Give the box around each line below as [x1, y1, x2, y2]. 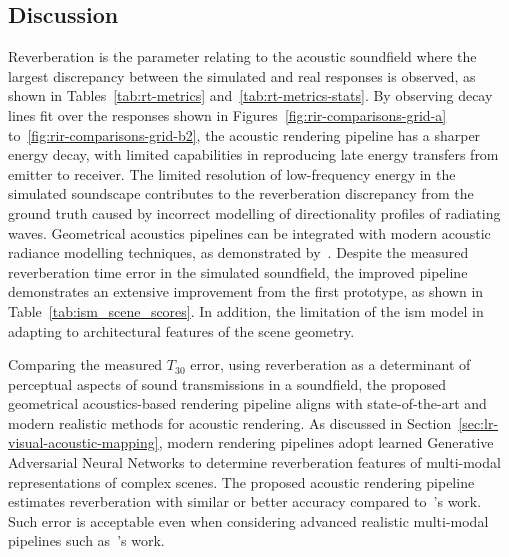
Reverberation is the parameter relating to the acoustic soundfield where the [8, 46, 477, 67]
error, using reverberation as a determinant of [190, 354, 471, 375]
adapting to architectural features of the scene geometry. [8, 320, 355, 341]
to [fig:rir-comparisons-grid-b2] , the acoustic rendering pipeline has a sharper [8, 124, 481, 145]
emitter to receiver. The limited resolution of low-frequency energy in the [8, 163, 456, 184]
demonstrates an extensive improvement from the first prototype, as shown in [8, 281, 484, 302]
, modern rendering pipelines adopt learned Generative [158, 432, 494, 453]
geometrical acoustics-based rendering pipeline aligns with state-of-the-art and [8, 393, 487, 414]
